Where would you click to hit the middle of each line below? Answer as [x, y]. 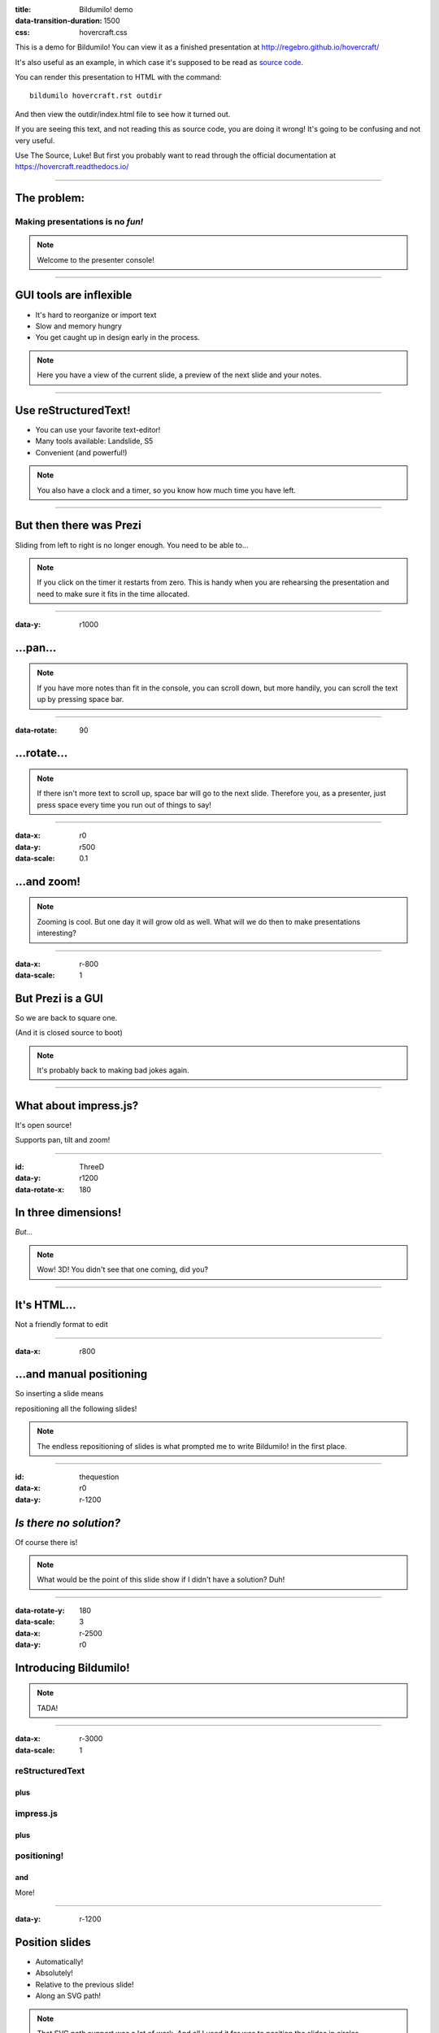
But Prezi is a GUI [59, 998]
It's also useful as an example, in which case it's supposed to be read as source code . [159, 62]
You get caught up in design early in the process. [118, 337]
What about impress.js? [77, 1106]
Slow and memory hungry [78, 326]
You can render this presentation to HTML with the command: [118, 76]
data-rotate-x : [40, 1189]
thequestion [99, 1477]
